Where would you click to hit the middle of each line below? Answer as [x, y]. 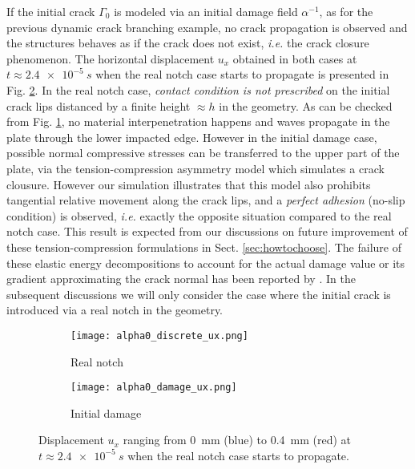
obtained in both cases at [295, 58]
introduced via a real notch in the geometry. [115, 310]
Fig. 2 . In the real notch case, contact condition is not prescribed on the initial [198, 89]
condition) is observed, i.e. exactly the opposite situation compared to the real [199, 215]
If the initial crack [51, 11]
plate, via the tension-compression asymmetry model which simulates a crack [195, 168]
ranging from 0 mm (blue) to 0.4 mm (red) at [237, 440]
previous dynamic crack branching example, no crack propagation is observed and [207, 27]
